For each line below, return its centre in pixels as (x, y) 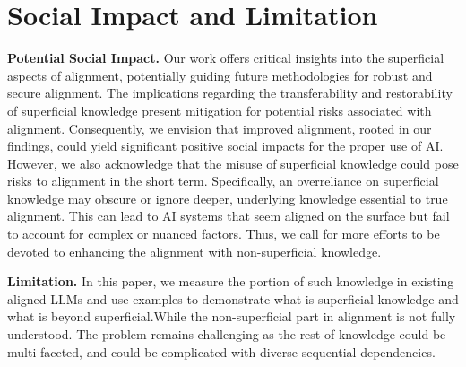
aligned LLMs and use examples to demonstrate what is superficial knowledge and (233, 298)
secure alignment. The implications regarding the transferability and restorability (230, 93)
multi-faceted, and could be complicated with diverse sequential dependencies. (221, 351)
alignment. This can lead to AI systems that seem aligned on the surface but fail (229, 216)
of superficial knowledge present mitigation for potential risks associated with (220, 110)
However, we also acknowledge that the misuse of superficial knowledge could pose (233, 163)
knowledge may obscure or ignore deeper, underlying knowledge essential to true (228, 198)
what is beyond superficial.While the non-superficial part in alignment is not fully (232, 316)
